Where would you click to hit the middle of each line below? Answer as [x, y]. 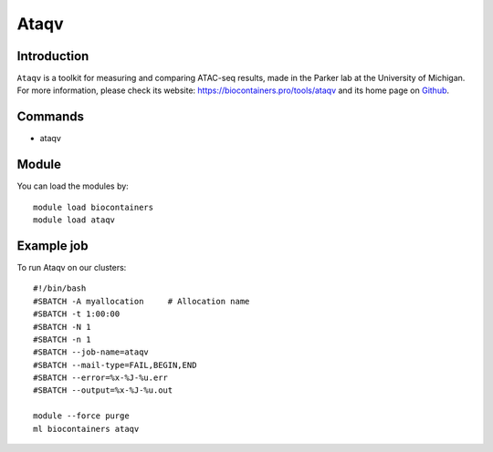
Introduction [53, 56]
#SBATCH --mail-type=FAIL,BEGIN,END [115, 365]
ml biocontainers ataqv [86, 429]
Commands [51, 117]
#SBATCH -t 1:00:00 [77, 314]
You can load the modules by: [73, 186]
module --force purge [81, 416]
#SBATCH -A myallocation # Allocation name [142, 301]
